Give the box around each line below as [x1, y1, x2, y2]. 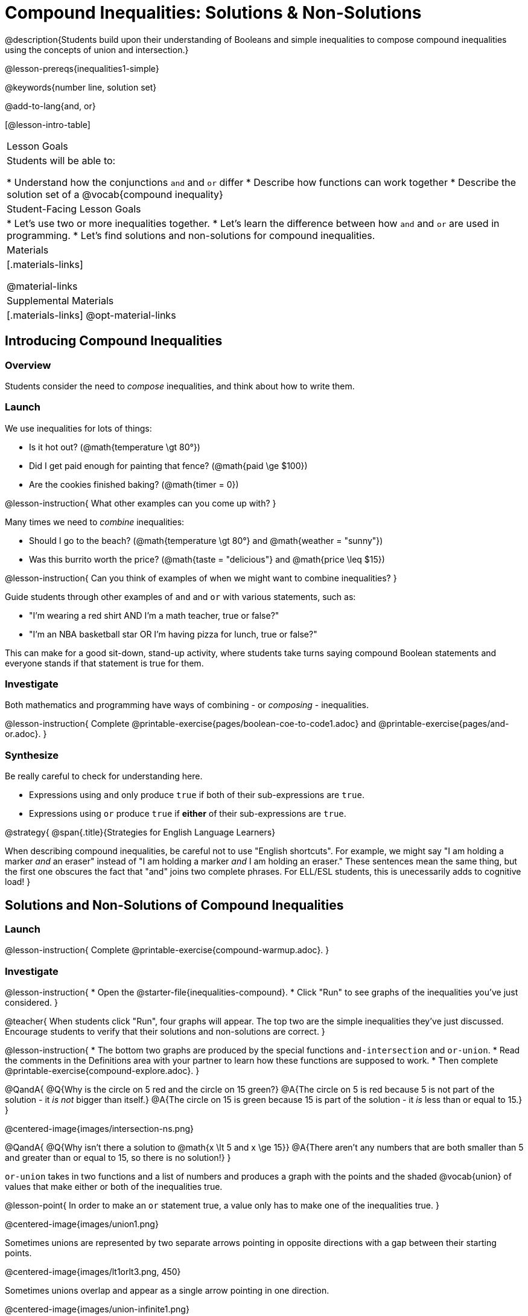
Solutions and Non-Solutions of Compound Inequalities [5, 897, 344, 913]
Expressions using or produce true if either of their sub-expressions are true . [29, 808, 346, 819]
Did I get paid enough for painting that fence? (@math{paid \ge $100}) [29, 460, 308, 471]
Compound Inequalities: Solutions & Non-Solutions [5, 2, 422, 23]
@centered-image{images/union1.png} [5, 1219, 159, 1230]
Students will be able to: [7, 154, 116, 167]
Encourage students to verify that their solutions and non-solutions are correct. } [5, 1026, 325, 1037]
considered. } [5, 997, 58, 1008]
